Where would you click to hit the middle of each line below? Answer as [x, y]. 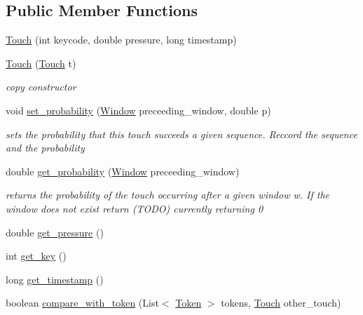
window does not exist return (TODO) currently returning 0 [135, 208]
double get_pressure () [55, 232]
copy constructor [41, 87]
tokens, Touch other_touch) [281, 303]
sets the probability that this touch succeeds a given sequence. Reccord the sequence [181, 134]
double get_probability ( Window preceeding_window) [123, 171]
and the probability [45, 148]
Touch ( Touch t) [41, 63]
